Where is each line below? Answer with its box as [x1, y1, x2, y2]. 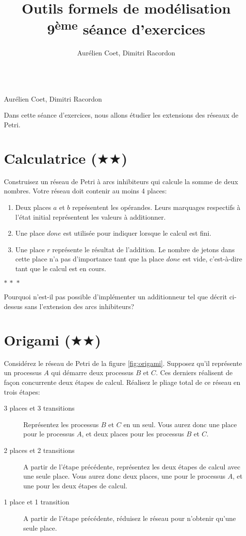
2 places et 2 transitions [4, 445, 75, 455]
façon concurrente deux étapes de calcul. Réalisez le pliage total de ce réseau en [4, 377, 241, 387]
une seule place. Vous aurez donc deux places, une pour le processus [23, 471, 226, 481]
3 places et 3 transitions [4, 403, 75, 413]
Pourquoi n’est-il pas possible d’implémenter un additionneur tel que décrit [4, 292, 227, 302]
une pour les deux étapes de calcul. [23, 480, 128, 490]
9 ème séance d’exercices [47, 17, 206, 39]
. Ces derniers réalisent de [156, 367, 233, 378]
